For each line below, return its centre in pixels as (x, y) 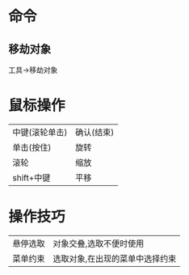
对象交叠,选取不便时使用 (99, 243)
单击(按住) (32, 147)
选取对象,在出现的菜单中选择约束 (115, 258)
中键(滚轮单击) (40, 132)
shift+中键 (31, 177)
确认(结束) (95, 132)
